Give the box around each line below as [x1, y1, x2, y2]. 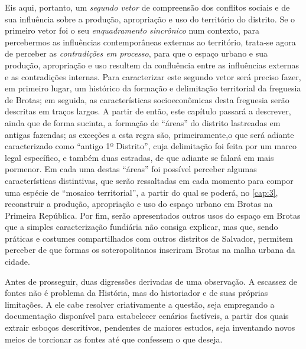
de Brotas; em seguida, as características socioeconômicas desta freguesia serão [5, 93, 289, 106]
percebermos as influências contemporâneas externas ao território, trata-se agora [5, 35, 296, 48]
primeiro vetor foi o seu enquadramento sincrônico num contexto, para [5, 24, 259, 37]
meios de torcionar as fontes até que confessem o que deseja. [5, 332, 223, 345]
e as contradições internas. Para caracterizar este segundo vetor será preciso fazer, [5, 70, 301, 83]
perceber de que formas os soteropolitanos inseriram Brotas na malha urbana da [5, 243, 295, 256]
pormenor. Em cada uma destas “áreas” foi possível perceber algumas [5, 163, 257, 175]
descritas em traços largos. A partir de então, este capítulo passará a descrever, [5, 105, 291, 117]
